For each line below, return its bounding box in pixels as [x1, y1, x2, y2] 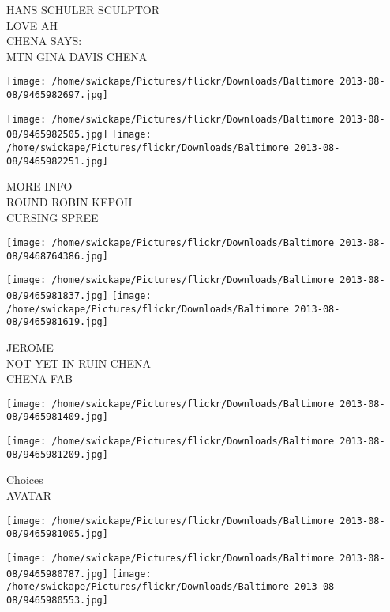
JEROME [6, 339, 54, 356]
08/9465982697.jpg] [6, 89, 108, 101]
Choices [6, 471, 43, 488]
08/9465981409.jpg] [6, 411, 108, 423]
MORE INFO [6, 178, 73, 195]
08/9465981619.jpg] [6, 316, 108, 328]
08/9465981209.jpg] [6, 448, 108, 460]
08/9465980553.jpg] [6, 594, 108, 606]
